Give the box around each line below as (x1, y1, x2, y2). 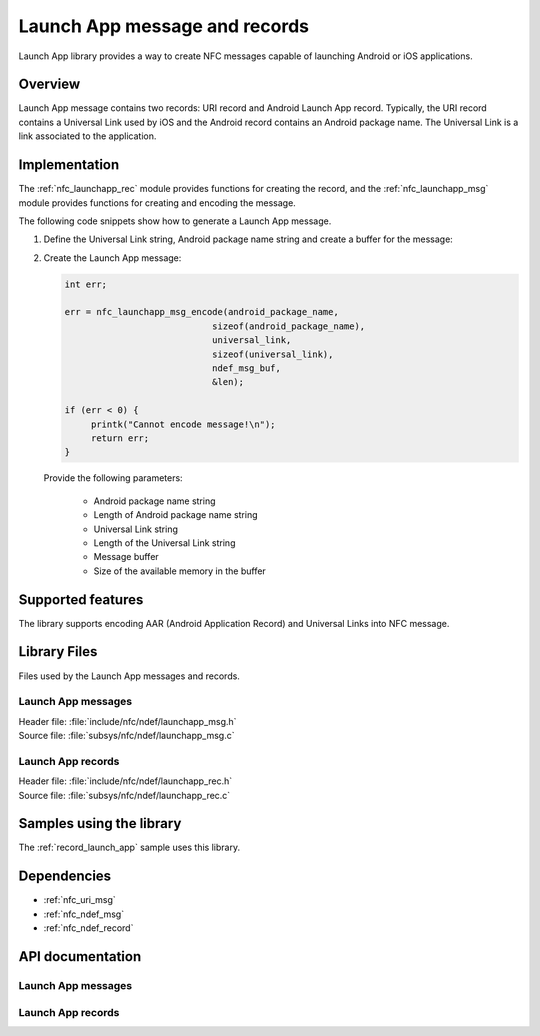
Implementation (18, 156, 120, 174)
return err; (90, 432, 150, 444)
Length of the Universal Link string (93, 536, 236, 549)
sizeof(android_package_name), (211, 320, 366, 332)
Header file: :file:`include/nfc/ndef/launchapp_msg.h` (18, 715, 237, 727)
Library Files (18, 643, 98, 660)
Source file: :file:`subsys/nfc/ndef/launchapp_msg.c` (18, 730, 235, 742)
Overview (18, 76, 81, 93)
